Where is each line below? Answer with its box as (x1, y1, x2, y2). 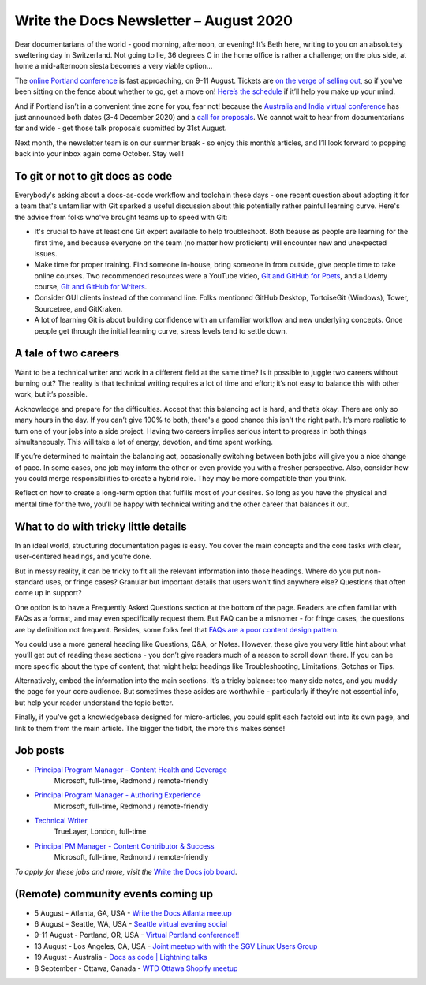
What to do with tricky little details (14, 520, 187, 533)
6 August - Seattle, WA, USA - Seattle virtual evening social (34, 919, 228, 928)
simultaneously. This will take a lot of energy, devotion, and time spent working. (14, 437, 274, 446)
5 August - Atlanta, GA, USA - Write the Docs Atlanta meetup (34, 908, 232, 918)
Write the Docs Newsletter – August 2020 (14, 12, 293, 29)
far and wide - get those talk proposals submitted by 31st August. (14, 123, 227, 133)
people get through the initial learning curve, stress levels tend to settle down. (34, 326, 288, 335)
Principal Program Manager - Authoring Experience (34, 790, 201, 800)
